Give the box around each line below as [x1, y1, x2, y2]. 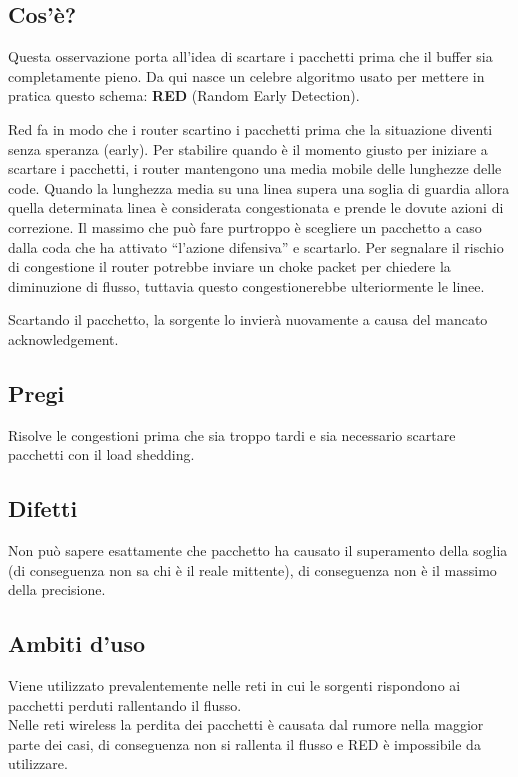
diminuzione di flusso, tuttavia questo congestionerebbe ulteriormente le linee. [8, 275, 485, 296]
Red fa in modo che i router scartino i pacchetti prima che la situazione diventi [8, 118, 493, 139]
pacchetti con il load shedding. [8, 444, 195, 465]
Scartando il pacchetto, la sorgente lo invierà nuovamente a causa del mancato [8, 309, 488, 330]
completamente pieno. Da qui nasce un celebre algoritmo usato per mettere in [8, 65, 485, 86]
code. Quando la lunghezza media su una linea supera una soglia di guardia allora [8, 177, 510, 198]
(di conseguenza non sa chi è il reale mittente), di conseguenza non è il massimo [8, 559, 497, 580]
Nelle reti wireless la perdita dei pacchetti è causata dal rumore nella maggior [8, 714, 484, 735]
